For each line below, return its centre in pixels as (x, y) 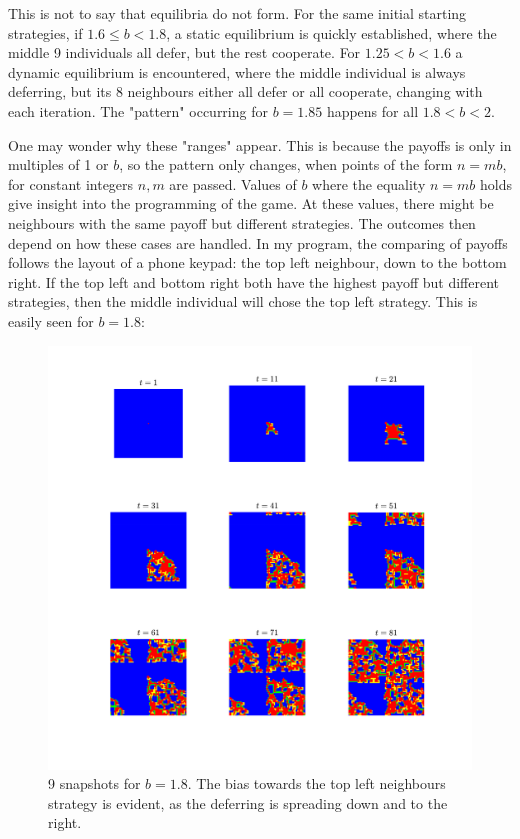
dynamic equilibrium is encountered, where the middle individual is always (237, 71)
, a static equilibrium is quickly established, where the (331, 32)
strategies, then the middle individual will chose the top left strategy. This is (243, 301)
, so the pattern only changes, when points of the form (286, 164)
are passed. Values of (233, 183)
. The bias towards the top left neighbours (316, 783)
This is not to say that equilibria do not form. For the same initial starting (237, 13)
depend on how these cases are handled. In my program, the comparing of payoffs (258, 242)
